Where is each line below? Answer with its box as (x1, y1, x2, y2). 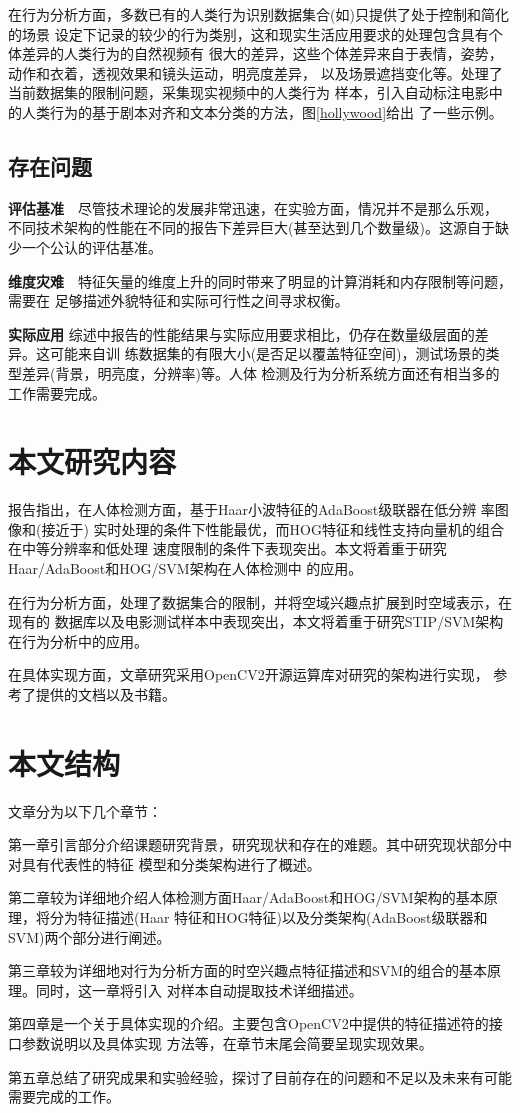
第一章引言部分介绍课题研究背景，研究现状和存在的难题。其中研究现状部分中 (8, 834, 512, 855)
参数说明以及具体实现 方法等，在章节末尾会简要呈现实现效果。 (21, 1033, 433, 1054)
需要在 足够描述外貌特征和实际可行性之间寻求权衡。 (8, 290, 349, 311)
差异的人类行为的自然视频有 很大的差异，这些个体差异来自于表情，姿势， (21, 43, 503, 64)
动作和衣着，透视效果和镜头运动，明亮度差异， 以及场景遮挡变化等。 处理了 (8, 62, 503, 83)
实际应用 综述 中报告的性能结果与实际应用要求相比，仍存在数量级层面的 (8, 323, 475, 344)
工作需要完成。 (8, 382, 106, 403)
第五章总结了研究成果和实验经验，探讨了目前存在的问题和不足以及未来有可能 (8, 1066, 512, 1087)
